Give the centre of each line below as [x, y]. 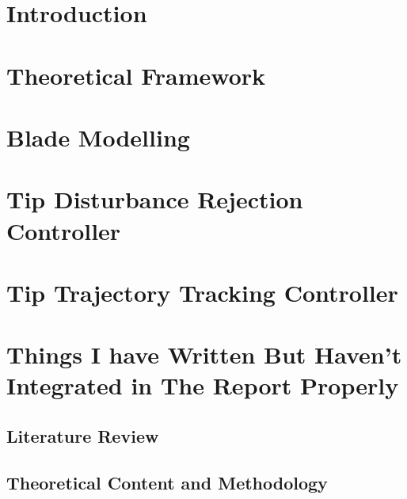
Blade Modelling [98, 137]
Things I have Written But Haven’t [204, 354]
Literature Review [83, 436]
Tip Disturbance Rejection [155, 199]
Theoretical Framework [136, 75]
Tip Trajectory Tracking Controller [202, 292]
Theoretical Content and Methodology [167, 482]
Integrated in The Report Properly [203, 385]
